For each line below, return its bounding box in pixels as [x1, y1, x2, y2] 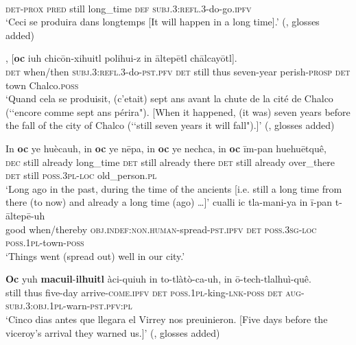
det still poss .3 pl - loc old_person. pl [5, 168, 157, 182]
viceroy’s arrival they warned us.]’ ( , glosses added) [5, 325, 220, 340]
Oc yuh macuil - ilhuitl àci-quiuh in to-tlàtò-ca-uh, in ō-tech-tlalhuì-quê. [5, 272, 311, 286]
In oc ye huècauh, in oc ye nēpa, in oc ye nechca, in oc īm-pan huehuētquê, [5, 141, 327, 155]
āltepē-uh [5, 208, 45, 222]
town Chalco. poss [5, 78, 79, 92]
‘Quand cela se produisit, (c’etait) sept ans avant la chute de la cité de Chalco [5, 91, 333, 106]
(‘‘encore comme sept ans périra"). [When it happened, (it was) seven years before [5, 104, 351, 119]
